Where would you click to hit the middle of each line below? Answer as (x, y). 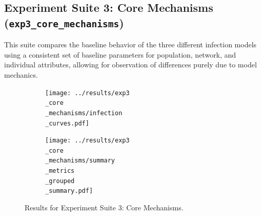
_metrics (60, 171)
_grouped (60, 181)
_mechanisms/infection (84, 113)
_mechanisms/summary (80, 161)
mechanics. (21, 74)
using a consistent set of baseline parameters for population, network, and (120, 54)
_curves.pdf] (67, 123)
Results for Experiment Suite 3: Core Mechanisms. (104, 208)
